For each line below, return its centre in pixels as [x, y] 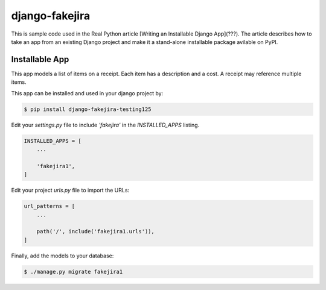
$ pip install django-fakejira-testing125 [88, 109]
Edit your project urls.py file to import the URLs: [70, 191]
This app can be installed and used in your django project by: [87, 93]
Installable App [40, 59]
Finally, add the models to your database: [62, 256]
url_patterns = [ [50, 206]
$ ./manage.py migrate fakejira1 [73, 272]
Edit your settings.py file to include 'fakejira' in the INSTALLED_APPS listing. [105, 125]
